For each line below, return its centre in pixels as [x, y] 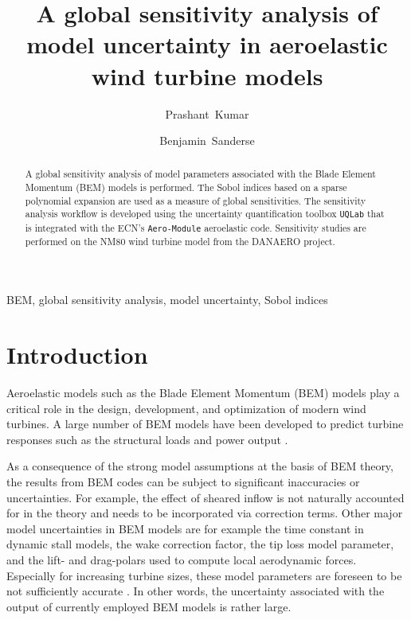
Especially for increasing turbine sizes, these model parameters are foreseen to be [204, 575]
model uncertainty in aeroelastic [207, 44]
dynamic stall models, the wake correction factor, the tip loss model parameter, [200, 544]
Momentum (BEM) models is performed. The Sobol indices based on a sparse [186, 187]
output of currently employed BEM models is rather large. [149, 606]
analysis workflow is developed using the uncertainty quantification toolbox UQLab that [205, 214]
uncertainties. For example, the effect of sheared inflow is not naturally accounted [205, 497]
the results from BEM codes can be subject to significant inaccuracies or [183, 482]
